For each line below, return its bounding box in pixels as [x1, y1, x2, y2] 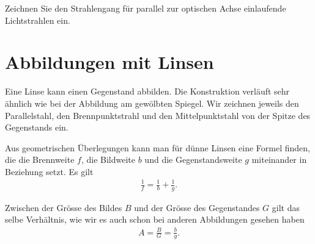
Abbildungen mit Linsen [5, 49, 214, 74]
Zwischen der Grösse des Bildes [5, 201, 122, 213]
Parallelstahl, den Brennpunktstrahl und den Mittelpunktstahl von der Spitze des [5, 109, 311, 121]
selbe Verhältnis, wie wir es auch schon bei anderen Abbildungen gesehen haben [5, 213, 305, 226]
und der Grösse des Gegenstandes [134, 201, 260, 213]
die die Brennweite [5, 153, 75, 166]
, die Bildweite [81, 153, 136, 166]
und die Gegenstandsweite [144, 153, 242, 166]
